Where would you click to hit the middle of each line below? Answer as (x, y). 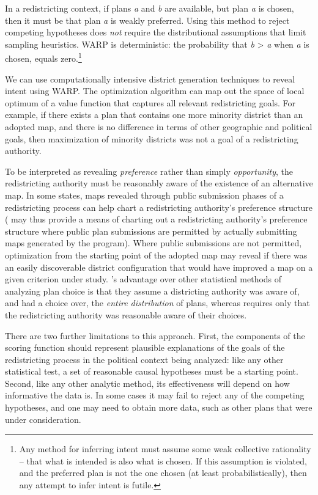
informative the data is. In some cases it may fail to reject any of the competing (155, 395)
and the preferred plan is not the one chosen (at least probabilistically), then (163, 473)
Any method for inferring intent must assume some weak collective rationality (165, 449)
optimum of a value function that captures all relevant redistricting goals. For (150, 102)
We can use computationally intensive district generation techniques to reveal (150, 79)
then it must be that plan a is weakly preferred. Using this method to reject (147, 20)
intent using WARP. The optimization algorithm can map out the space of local (155, 91)
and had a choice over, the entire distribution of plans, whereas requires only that (157, 303)
